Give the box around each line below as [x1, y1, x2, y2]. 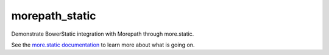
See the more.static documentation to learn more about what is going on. [11, 41, 195, 48]
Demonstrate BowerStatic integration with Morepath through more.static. [11, 30, 194, 37]
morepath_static [11, 9, 97, 22]
